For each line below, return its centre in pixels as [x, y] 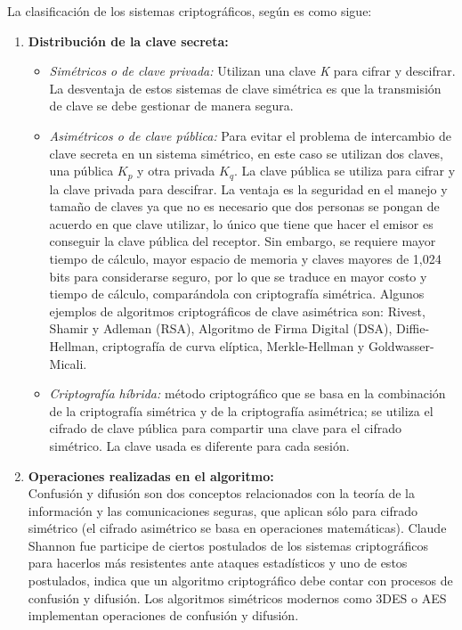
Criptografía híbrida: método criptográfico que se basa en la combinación [247, 393]
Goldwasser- [401, 345]
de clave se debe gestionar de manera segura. [171, 106]
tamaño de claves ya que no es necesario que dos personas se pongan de [244, 206]
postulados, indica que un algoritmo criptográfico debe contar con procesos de [240, 581]
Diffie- [413, 328]
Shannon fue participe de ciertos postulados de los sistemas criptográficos [228, 545]
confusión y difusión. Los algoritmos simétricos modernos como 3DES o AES [237, 597]
